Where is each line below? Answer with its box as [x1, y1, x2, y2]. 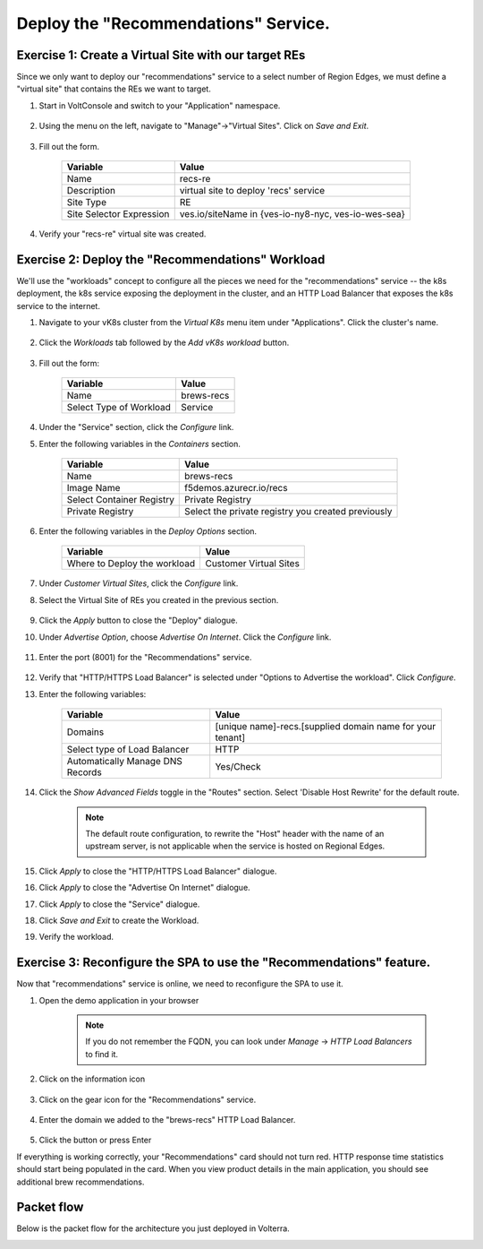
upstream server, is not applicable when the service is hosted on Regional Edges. [85, 840, 386, 851]
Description [66, 185, 116, 197]
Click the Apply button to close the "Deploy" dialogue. [38, 615, 239, 626]
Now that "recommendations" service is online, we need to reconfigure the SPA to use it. [16, 978, 343, 989]
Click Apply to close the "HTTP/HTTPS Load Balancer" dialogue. [38, 866, 277, 876]
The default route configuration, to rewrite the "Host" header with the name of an [85, 828, 385, 839]
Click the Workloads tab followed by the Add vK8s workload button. [38, 337, 290, 349]
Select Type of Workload [66, 401, 172, 414]
